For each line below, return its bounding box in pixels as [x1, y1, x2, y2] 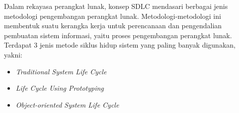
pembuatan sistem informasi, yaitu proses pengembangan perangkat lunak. [4, 30, 232, 40]
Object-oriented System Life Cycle [15, 99, 119, 110]
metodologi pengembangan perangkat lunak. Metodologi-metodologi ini [4, 10, 221, 21]
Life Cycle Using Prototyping [15, 83, 104, 93]
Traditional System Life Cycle [15, 66, 107, 76]
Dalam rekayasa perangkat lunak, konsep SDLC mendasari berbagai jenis [4, 1, 228, 11]
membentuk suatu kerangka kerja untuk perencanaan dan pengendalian [4, 20, 222, 31]
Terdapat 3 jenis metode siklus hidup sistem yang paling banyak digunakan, [4, 40, 236, 50]
